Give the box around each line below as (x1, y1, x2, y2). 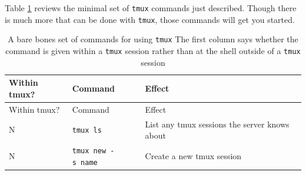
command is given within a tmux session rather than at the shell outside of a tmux (5, 44, 301, 56)
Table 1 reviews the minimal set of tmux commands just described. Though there (5, 2, 297, 14)
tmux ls (72, 126, 102, 135)
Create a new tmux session (145, 149, 242, 161)
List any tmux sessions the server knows (145, 117, 290, 130)
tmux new (72, 146, 107, 155)
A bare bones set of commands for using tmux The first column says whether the (8, 33, 298, 45)
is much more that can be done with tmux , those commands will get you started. (5, 13, 295, 25)
